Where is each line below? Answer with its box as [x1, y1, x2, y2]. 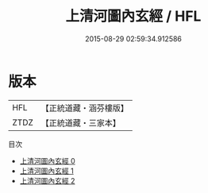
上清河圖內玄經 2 [19, 176, 75, 185]
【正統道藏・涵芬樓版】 [40, 102, 129, 114]
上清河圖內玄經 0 [19, 156, 75, 165]
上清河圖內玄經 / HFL [65, 7, 202, 25]
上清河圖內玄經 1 [19, 166, 74, 176]
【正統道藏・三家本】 [40, 117, 121, 128]
